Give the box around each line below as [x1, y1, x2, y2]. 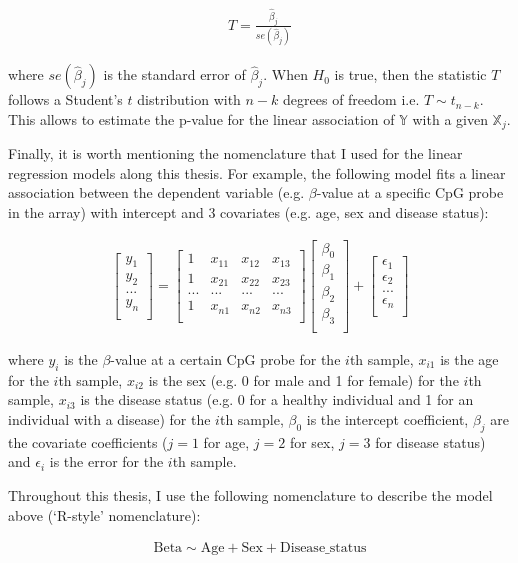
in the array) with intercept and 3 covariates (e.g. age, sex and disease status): [8, 202, 489, 222]
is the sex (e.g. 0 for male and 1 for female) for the [148, 369, 459, 390]
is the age [440, 348, 499, 369]
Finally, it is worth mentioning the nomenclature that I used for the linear [8, 143, 463, 164]
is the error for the [49, 451, 164, 472]
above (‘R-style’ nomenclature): [8, 504, 201, 525]
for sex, [289, 431, 335, 452]
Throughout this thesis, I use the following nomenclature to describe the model [8, 484, 493, 505]
